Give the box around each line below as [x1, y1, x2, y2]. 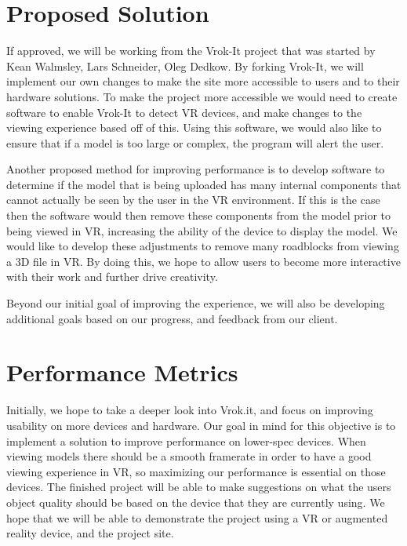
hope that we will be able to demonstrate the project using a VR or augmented [6, 509, 388, 526]
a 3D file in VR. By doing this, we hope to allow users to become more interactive [6, 253, 401, 269]
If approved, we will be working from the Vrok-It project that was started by [6, 42, 376, 59]
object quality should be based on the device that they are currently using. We [6, 493, 385, 510]
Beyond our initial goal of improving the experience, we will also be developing [6, 295, 385, 311]
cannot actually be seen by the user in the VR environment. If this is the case [6, 191, 380, 208]
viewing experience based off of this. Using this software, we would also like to [6, 119, 382, 136]
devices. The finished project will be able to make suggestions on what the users [6, 479, 391, 495]
